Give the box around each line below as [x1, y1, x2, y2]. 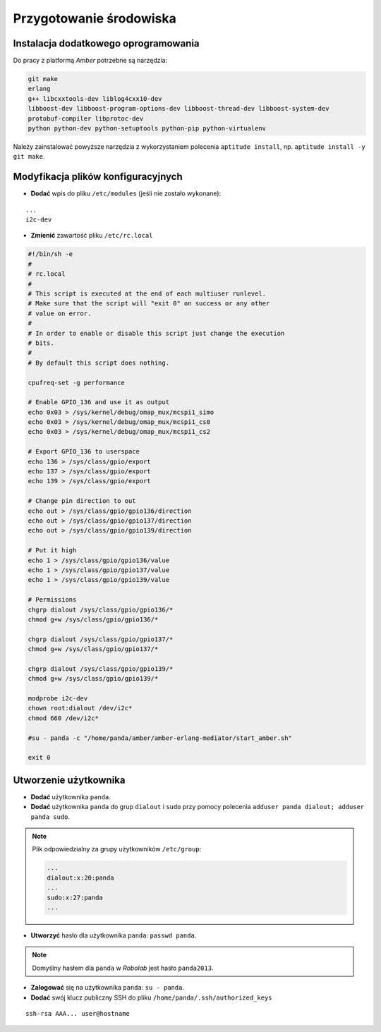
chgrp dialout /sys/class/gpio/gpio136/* [28, 605, 174, 614]
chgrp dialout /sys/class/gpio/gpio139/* [28, 664, 174, 673]
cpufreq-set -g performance [28, 378, 125, 387]
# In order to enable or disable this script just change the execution [28, 329, 285, 337]
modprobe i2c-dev [28, 695, 88, 703]
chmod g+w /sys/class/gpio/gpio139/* [28, 674, 159, 683]
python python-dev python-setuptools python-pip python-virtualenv [28, 124, 267, 132]
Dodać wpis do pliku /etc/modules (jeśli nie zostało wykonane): [30, 189, 222, 198]
